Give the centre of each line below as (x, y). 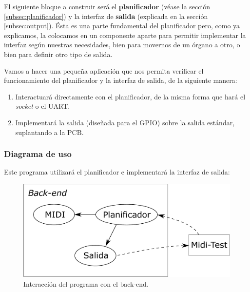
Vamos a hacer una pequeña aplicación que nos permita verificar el (104, 70)
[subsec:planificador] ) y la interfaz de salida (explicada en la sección (106, 16)
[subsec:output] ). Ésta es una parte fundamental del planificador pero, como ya (122, 26)
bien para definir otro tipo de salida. (58, 54)
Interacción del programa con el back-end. (86, 283)
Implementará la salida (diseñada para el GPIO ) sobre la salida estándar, (125, 122)
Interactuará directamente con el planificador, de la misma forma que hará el (130, 96)
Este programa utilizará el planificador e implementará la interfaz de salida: (117, 172)
